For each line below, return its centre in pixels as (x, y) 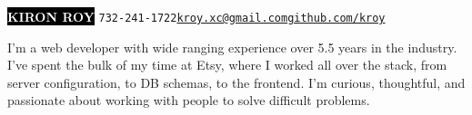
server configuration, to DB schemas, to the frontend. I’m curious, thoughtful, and (236, 82)
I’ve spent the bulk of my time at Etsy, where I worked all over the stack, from (227, 65)
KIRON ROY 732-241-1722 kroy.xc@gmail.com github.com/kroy (196, 16)
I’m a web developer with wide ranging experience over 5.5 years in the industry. (232, 47)
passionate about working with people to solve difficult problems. (189, 100)
